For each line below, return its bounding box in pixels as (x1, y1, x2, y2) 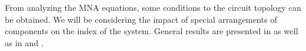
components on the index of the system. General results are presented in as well (5, 25, 298, 37)
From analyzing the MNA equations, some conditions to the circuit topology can (5, 1, 302, 13)
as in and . (5, 36, 44, 49)
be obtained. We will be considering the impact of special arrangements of (5, 13, 277, 25)
